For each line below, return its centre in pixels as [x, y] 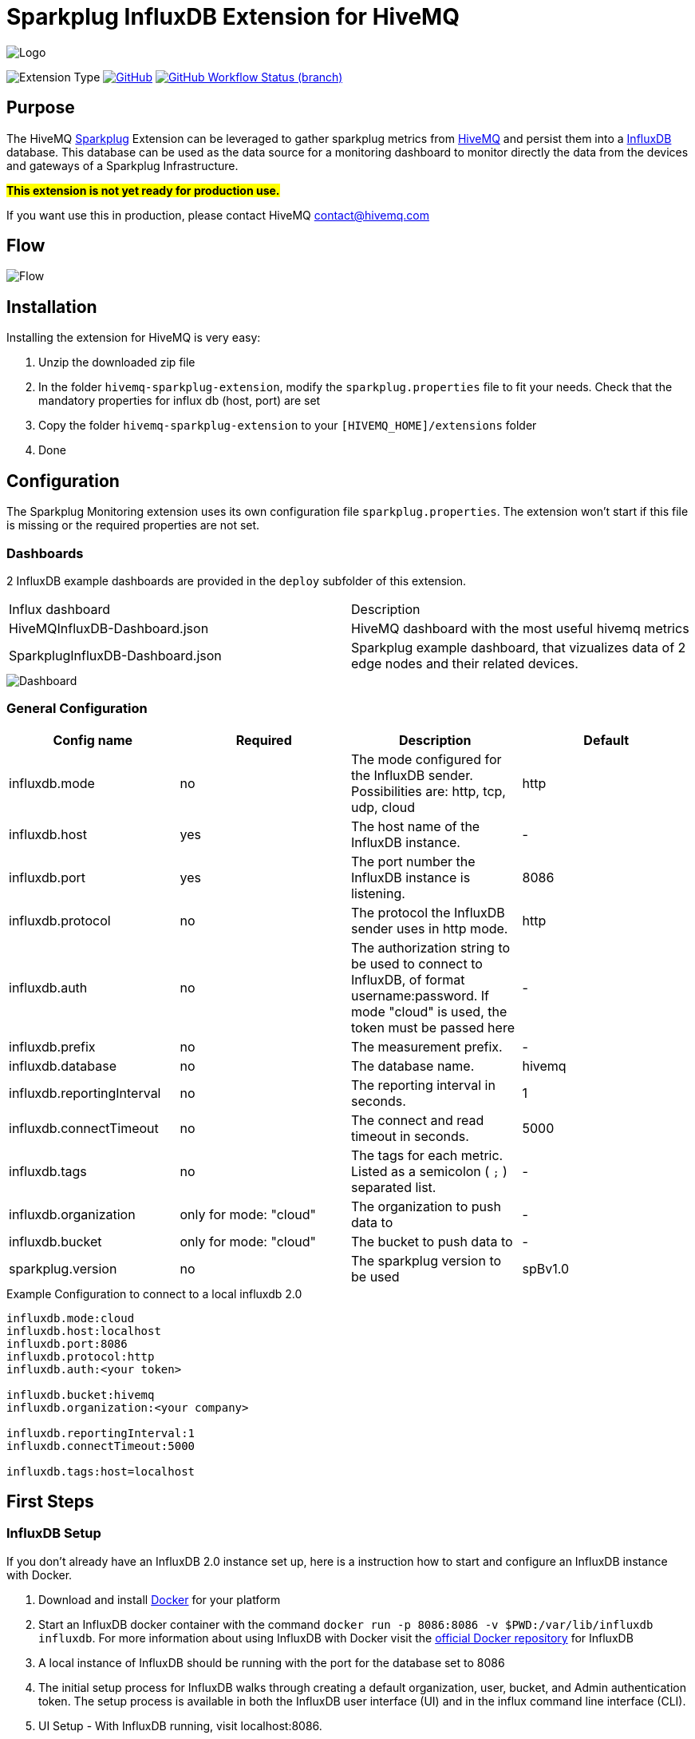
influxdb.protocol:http [81, 1356]
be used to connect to [417, 963]
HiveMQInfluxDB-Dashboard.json [109, 628]
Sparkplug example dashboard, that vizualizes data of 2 [519, 647]
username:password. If [421, 995]
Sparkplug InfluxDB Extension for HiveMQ [233, 17]
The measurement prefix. [427, 1046]
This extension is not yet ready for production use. [143, 190]
